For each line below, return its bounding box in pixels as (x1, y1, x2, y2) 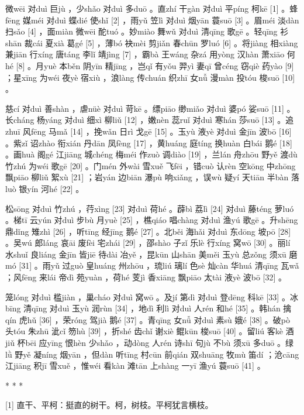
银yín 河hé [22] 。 (19, 182, 84, 194)
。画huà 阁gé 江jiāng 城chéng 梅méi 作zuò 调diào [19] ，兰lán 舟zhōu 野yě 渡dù (5, 148, 298, 160)
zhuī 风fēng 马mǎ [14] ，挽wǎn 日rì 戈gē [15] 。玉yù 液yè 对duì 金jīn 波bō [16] (5, 125, 292, 137)
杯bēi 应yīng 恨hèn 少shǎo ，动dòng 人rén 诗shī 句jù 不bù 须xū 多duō (17, 337, 275, 349)
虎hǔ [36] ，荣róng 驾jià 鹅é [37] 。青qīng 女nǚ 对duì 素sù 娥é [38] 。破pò (19, 313, 291, 325)
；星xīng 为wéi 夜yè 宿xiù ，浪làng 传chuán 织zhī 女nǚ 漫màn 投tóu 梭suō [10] (5, 71, 295, 83)
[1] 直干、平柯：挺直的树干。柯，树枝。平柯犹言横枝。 (5, 399, 213, 411)
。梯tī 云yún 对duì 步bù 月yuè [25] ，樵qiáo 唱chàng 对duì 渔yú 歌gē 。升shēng (5, 214, 298, 226)
